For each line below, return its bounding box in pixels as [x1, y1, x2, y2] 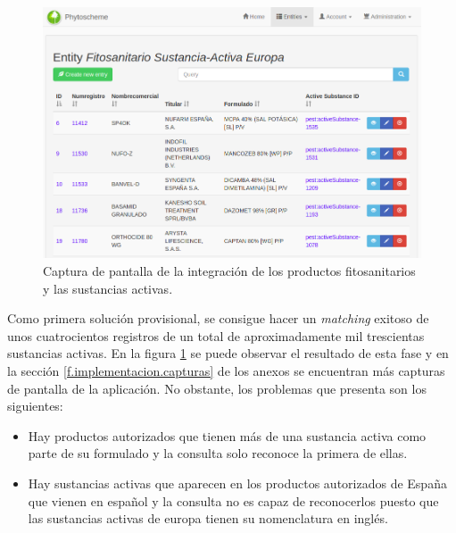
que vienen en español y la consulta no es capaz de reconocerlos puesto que [28, 491, 439, 510]
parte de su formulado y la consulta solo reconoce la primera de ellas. [28, 444, 408, 462]
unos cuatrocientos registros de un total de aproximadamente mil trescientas [7, 326, 425, 345]
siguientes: [7, 396, 63, 415]
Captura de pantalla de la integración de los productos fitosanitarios [43, 262, 416, 280]
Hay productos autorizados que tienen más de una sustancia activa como [28, 426, 427, 445]
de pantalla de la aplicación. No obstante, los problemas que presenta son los [7, 379, 427, 397]
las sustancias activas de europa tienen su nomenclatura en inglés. [28, 509, 388, 528]
